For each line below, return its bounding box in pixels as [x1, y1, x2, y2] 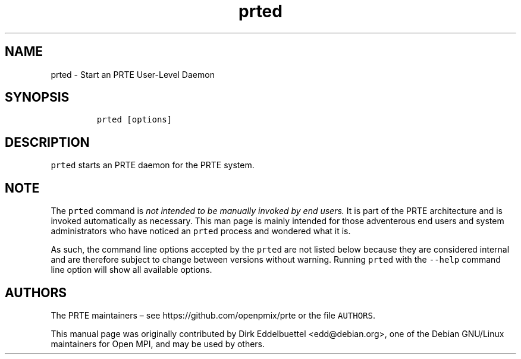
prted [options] [96, 115, 172, 125]
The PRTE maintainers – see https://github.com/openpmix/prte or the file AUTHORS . [51, 310, 376, 320]
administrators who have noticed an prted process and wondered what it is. [51, 226, 351, 237]
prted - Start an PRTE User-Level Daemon [51, 69, 215, 80]
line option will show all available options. [51, 264, 212, 275]
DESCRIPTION [5, 134, 90, 150]
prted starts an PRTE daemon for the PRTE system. [51, 160, 255, 171]
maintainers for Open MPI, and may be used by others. [51, 338, 265, 349]
